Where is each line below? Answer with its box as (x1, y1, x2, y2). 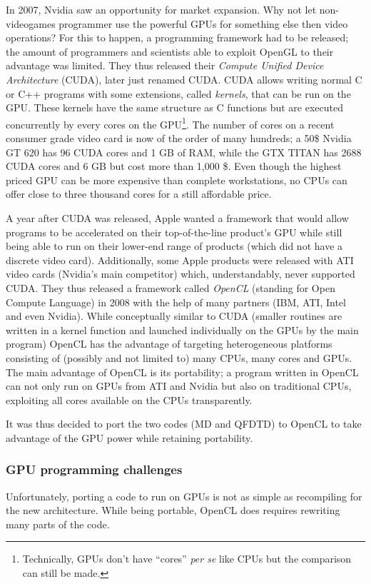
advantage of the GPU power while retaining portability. (6, 430, 253, 445)
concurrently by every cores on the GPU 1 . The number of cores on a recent (6, 114, 335, 131)
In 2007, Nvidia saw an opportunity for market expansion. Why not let (6, 2, 317, 16)
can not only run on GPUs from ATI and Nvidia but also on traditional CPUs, (6, 378, 352, 393)
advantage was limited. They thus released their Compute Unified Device (6, 58, 324, 73)
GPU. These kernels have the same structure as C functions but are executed (6, 100, 343, 115)
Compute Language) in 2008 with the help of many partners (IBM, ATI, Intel (6, 294, 346, 309)
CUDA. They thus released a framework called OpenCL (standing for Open (6, 280, 335, 295)
